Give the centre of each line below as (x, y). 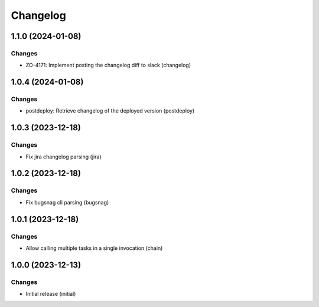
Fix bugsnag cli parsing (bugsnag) (67, 202)
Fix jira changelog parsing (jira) (64, 157)
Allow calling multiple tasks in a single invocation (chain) (94, 248)
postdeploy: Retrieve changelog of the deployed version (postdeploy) (110, 111)
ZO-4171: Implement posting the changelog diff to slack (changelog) (108, 65)
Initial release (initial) (51, 294)
